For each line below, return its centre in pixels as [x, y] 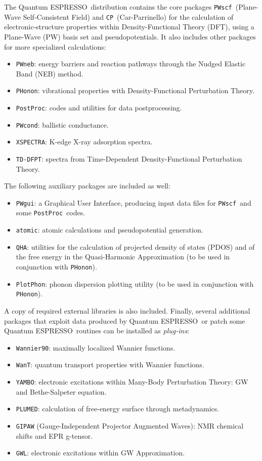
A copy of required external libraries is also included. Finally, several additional [127, 311]
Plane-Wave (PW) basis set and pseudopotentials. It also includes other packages [130, 36]
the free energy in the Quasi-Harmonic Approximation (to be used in [123, 257]
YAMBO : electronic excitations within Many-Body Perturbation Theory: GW [132, 382]
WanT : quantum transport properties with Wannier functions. [110, 364]
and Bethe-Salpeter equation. [61, 391]
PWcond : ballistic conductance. [62, 124]
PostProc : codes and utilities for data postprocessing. [99, 107]
